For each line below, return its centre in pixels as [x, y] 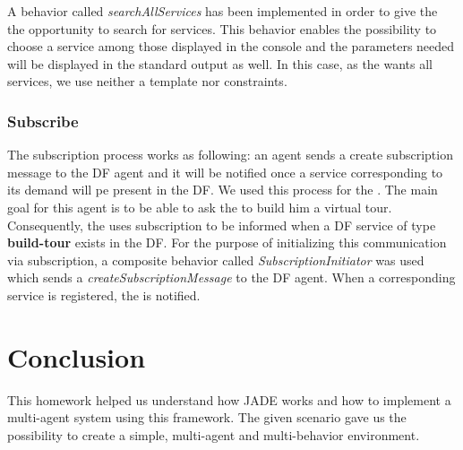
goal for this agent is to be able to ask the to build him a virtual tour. [200, 207]
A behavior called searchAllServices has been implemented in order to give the [223, 11]
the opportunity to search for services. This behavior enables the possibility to [222, 28]
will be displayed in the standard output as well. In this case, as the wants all [220, 63]
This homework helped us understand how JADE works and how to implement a [229, 399]
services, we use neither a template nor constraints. [147, 81]
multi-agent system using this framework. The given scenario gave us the [207, 417]
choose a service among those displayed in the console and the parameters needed [231, 46]
